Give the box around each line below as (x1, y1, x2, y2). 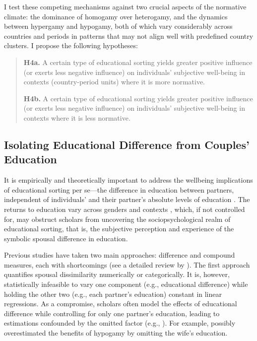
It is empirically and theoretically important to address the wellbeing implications (4, 175, 253, 185)
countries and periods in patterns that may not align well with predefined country (4, 30, 254, 41)
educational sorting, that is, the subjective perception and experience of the (4, 223, 234, 234)
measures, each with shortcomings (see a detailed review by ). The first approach (4, 259, 250, 270)
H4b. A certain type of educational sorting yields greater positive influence (23, 93, 253, 103)
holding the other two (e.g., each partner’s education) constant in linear (4, 288, 222, 299)
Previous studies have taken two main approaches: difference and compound (4, 250, 235, 260)
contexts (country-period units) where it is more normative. (23, 76, 205, 87)
